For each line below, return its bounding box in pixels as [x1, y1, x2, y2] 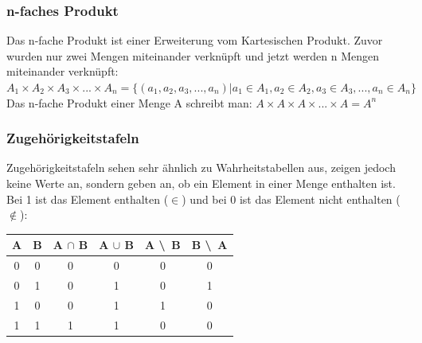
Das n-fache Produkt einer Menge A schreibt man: [6, 94, 252, 111]
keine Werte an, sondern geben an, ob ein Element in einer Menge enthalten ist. [6, 175, 396, 191]
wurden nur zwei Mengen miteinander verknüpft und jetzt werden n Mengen [6, 47, 380, 64]
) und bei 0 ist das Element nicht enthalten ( [182, 190, 401, 207]
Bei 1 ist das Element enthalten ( [6, 190, 169, 207]
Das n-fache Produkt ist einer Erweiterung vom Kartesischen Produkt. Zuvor [6, 32, 383, 49]
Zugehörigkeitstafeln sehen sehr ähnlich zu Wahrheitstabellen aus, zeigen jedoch [6, 159, 396, 176]
